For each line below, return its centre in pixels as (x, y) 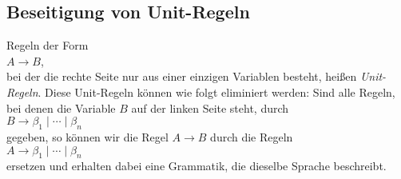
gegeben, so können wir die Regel (87, 136)
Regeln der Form (48, 45)
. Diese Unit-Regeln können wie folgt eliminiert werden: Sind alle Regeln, (216, 91)
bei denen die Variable (61, 107)
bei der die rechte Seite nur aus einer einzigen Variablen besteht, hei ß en (182, 76)
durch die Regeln (252, 136)
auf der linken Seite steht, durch (210, 107)
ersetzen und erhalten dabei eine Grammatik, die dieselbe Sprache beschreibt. (197, 166)
